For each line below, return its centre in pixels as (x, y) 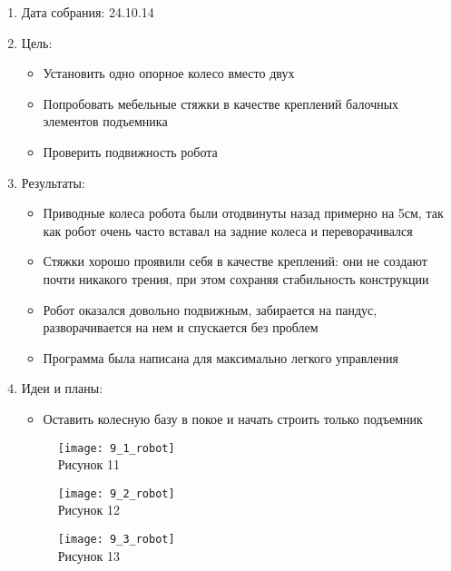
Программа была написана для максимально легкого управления (221, 357)
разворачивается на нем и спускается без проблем (181, 327)
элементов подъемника (105, 121)
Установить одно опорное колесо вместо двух (169, 73)
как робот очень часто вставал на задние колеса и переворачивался (228, 230)
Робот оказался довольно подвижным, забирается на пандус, (210, 309)
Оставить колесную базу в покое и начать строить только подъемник (233, 418)
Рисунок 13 (89, 555)
